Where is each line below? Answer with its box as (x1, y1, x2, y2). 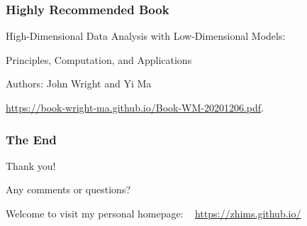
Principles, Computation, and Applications (6, 52, 192, 67)
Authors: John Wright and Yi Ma (6, 76, 152, 91)
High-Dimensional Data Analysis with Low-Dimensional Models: (6, 28, 286, 43)
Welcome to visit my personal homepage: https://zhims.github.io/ (6, 206, 301, 220)
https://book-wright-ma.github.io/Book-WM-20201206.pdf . (6, 100, 264, 114)
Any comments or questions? (6, 182, 131, 197)
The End (6, 130, 57, 148)
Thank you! (6, 158, 56, 173)
